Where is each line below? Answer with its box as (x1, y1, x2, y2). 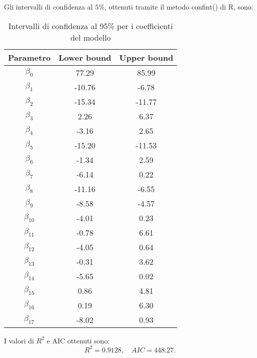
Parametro (8, 51, 51, 63)
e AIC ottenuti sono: (46, 335, 110, 345)
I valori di (4, 335, 34, 345)
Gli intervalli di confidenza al (4, 2, 93, 12)
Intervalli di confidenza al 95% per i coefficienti (8, 20, 173, 32)
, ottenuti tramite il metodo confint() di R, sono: (104, 2, 253, 12)
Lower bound (58, 51, 111, 63)
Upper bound (119, 51, 173, 63)
